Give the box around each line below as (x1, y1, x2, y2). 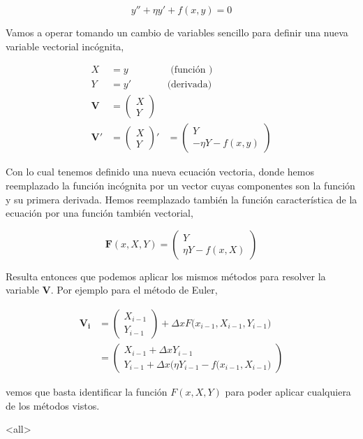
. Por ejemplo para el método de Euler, (50, 282, 218, 297)
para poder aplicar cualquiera (225, 384, 351, 398)
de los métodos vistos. (6, 398, 100, 412)
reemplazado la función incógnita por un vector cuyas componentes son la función (6, 178, 355, 192)
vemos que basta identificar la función (6, 384, 168, 398)
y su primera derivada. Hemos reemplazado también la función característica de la (6, 192, 357, 206)
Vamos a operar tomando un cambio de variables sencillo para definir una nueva (6, 25, 348, 39)
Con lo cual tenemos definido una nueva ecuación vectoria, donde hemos (6, 164, 314, 179)
